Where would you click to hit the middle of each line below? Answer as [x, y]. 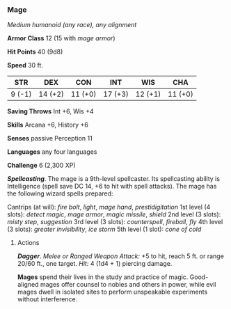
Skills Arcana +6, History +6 [48, 125]
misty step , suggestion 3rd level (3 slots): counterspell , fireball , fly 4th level [115, 222]
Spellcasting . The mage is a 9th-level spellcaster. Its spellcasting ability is [114, 179]
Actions [28, 243]
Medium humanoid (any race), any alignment [72, 25]
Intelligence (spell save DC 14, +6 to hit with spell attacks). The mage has [112, 187]
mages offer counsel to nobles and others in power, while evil [128, 285]
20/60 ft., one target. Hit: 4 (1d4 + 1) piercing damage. [95, 264]
